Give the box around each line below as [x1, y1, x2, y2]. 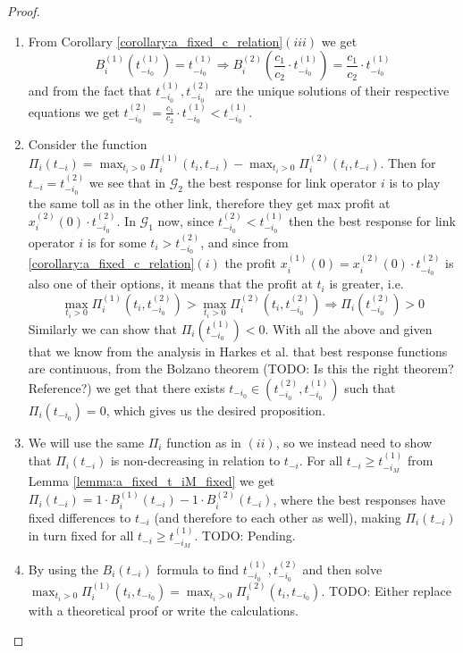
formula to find [156, 559, 240, 578]
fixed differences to [28, 507, 131, 526]
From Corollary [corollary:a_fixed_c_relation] [28, 31, 283, 50]
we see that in [88, 172, 166, 191]
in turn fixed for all [28, 526, 134, 545]
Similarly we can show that [28, 319, 177, 338]
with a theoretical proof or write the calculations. [28, 600, 299, 619]
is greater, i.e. [329, 274, 404, 293]
